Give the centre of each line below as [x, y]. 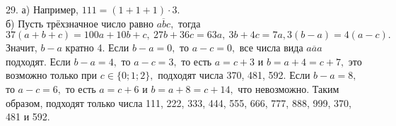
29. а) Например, [42, 9]
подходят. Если [38, 61]
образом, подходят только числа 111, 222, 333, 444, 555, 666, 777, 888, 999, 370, [179, 102]
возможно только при [52, 75]
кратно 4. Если [97, 48]
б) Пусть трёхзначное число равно [80, 23]
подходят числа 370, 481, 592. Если [234, 75]
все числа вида [271, 48]
